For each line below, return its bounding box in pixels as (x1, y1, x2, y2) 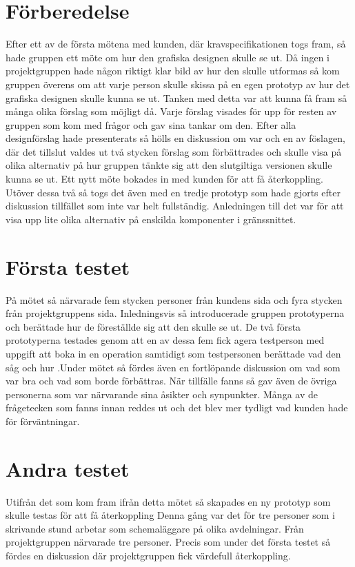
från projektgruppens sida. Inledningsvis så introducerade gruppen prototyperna (6, 306, 345, 320)
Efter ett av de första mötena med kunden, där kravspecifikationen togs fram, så (6, 37, 346, 51)
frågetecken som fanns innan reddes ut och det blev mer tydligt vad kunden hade (6, 400, 348, 415)
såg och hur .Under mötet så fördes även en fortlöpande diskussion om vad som (6, 360, 341, 374)
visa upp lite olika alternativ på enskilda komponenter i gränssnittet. (6, 212, 296, 226)
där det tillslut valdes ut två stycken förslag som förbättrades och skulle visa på (6, 144, 342, 158)
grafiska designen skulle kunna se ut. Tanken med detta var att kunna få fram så (6, 90, 347, 105)
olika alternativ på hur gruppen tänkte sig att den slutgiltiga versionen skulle (6, 158, 332, 172)
